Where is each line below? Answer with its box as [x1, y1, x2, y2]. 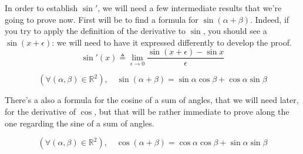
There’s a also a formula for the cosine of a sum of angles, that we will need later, [5, 94, 299, 106]
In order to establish [5, 2, 78, 13]
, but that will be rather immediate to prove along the [94, 105, 289, 118]
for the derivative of [5, 105, 76, 118]
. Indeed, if [250, 13, 289, 25]
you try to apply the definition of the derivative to [5, 25, 186, 37]
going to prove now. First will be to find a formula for [5, 13, 198, 25]
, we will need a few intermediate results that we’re [97, 2, 282, 13]
